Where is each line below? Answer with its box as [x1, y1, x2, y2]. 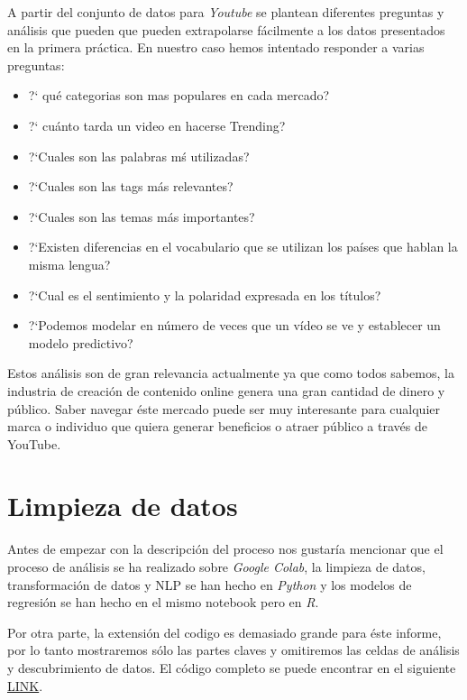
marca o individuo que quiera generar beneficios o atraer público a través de [7, 417, 427, 436]
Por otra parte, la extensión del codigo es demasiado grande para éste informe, [7, 622, 442, 641]
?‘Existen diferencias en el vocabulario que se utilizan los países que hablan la [28, 237, 458, 256]
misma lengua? [28, 254, 111, 273]
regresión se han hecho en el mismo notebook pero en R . [7, 593, 319, 612]
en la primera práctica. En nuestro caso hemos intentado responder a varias [7, 38, 425, 57]
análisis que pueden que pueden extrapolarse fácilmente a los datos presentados [7, 20, 445, 39]
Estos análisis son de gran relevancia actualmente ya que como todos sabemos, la [7, 364, 454, 382]
